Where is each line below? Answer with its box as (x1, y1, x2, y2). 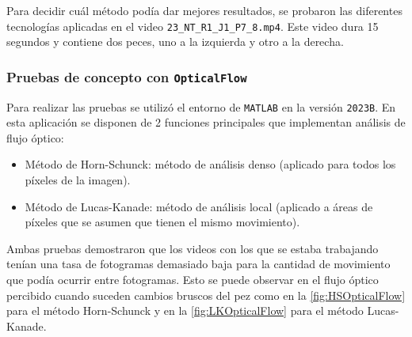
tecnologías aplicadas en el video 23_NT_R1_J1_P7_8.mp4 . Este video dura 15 (6, 17, 379, 34)
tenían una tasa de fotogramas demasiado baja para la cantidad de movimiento (6, 256, 391, 272)
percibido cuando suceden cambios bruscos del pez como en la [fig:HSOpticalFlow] (6, 286, 406, 303)
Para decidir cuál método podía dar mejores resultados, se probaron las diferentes (6, 2, 402, 18)
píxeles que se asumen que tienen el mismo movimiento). (25, 214, 300, 230)
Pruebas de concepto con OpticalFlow (6, 66, 247, 86)
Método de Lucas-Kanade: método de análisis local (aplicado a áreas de (25, 198, 373, 214)
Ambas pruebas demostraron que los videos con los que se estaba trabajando (6, 240, 379, 256)
